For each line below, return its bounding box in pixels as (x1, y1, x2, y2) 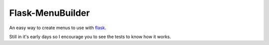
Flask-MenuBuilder (9, 7, 90, 18)
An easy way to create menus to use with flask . (9, 25, 107, 31)
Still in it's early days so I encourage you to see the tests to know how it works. (9, 34, 171, 40)
